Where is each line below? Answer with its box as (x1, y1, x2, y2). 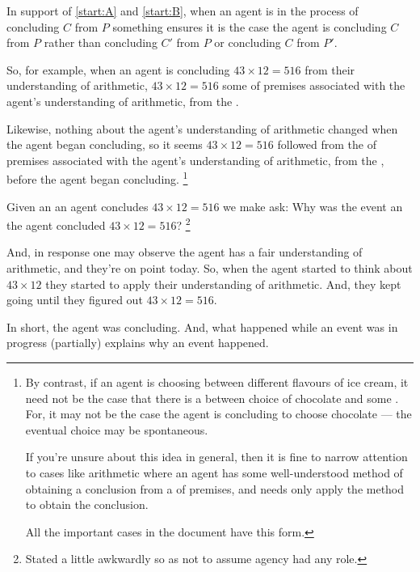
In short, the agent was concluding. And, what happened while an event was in (6, 318, 398, 335)
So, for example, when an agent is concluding (6, 61, 230, 78)
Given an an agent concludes (6, 197, 149, 214)
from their (304, 61, 355, 78)
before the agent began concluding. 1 (6, 168, 188, 187)
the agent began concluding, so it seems (6, 136, 203, 153)
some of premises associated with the (222, 77, 405, 94)
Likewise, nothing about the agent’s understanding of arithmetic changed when (6, 120, 398, 137)
